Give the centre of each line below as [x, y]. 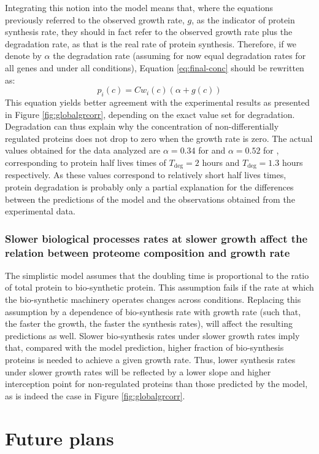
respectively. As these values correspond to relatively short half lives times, [146, 175]
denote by [23, 56]
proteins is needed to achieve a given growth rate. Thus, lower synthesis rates [150, 360]
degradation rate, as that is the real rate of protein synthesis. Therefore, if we [151, 43]
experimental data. [40, 211]
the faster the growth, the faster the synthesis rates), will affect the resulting [149, 323]
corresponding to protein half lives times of [86, 162]
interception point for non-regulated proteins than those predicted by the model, [156, 384]
